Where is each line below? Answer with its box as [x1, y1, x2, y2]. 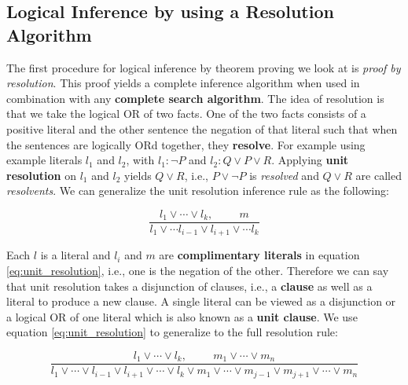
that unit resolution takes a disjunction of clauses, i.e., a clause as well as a [6, 277, 373, 294]
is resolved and [249, 167, 319, 183]
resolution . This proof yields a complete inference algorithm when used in [6, 75, 360, 91]
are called [355, 167, 402, 183]
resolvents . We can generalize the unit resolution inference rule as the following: [6, 182, 389, 199]
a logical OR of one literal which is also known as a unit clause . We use [6, 308, 358, 324]
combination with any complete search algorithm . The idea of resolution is [6, 90, 384, 106]
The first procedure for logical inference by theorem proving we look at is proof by [6, 59, 401, 75]
